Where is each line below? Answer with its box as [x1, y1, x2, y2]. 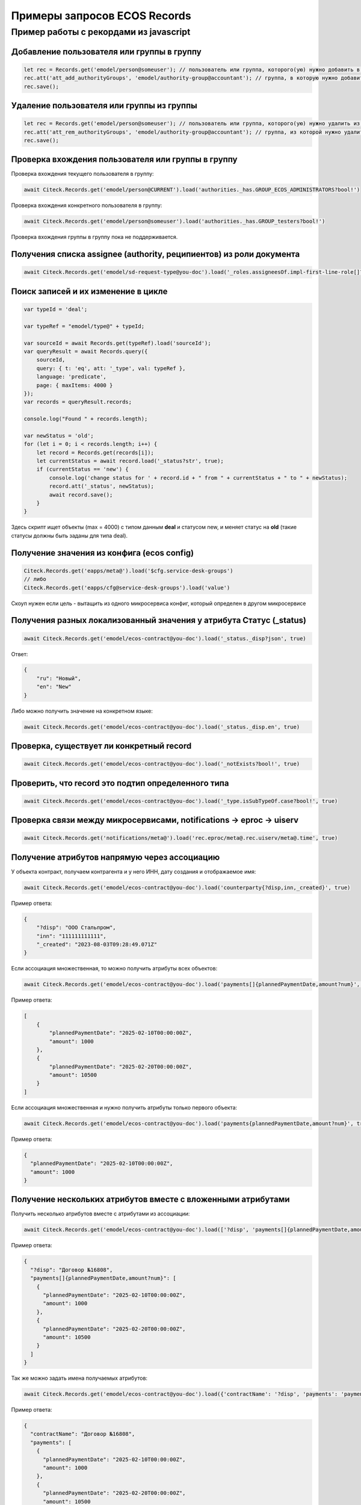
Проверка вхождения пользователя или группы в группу [11, 154, 238, 165]
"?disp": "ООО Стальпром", [36, 924, 117, 931]
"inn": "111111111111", [36, 932, 106, 939]
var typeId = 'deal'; [23, 306, 88, 312]
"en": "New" [36, 683, 72, 690]
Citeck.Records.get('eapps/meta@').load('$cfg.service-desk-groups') [23, 567, 233, 574]
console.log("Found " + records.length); [23, 415, 148, 423]
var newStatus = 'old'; [23, 432, 94, 439]
